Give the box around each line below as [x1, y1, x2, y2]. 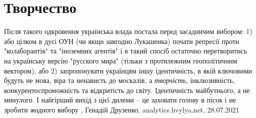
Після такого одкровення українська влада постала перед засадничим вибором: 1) [4, 26, 252, 36]
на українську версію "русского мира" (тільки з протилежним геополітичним [4, 55, 237, 65]
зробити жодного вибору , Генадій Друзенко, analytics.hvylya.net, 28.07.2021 [4, 104, 239, 114]
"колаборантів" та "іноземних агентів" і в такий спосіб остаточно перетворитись [4, 45, 247, 56]
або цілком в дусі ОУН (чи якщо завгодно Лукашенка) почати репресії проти [4, 35, 239, 46]
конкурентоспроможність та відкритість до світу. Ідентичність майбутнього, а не [4, 84, 250, 95]
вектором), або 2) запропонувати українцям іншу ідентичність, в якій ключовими [4, 65, 252, 75]
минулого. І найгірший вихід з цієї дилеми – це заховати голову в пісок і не [4, 94, 236, 105]
